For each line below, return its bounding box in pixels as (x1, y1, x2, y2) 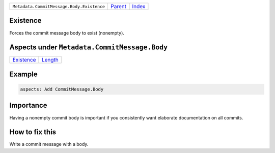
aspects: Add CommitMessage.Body (20, 86, 104, 93)
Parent (110, 3, 127, 10)
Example (9, 70, 38, 78)
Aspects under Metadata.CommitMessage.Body (9, 43, 168, 52)
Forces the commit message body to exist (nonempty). (9, 29, 125, 36)
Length (41, 56, 59, 64)
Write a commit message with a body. (9, 141, 89, 147)
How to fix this (9, 128, 57, 137)
